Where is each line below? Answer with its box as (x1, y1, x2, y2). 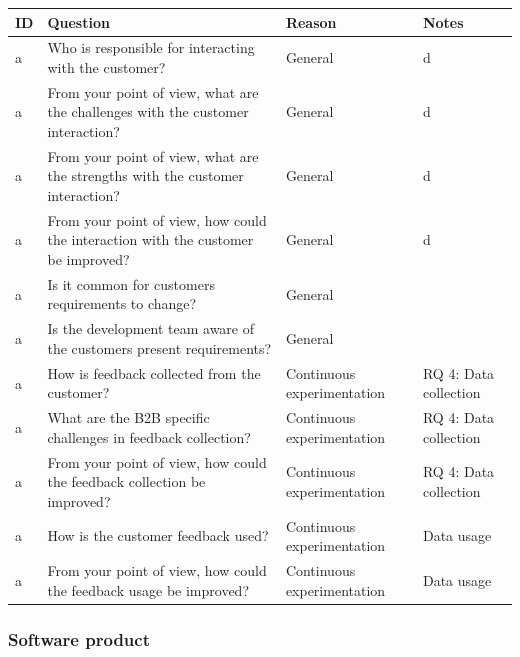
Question (47, 11, 110, 32)
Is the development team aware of (47, 318, 255, 339)
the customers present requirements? (47, 337, 272, 358)
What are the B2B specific (47, 407, 210, 428)
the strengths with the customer (47, 165, 244, 186)
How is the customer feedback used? (47, 525, 269, 546)
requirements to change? (47, 293, 197, 314)
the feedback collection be (47, 471, 206, 492)
